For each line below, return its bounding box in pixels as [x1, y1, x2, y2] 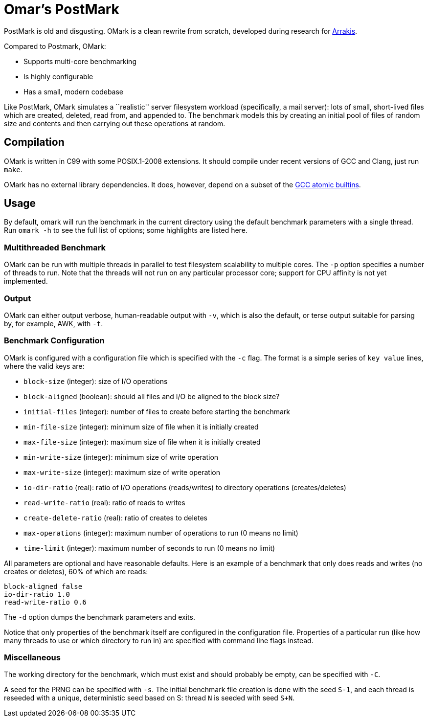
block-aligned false [4, 582, 83, 590]
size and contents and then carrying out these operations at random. [4, 119, 225, 128]
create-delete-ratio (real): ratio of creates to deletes [23, 513, 208, 522]
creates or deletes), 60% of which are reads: [4, 567, 148, 576]
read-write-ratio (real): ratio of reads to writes [23, 498, 185, 507]
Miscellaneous [4, 653, 61, 663]
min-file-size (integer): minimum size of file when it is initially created [23, 422, 259, 431]
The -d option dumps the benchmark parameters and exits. [4, 612, 195, 621]
